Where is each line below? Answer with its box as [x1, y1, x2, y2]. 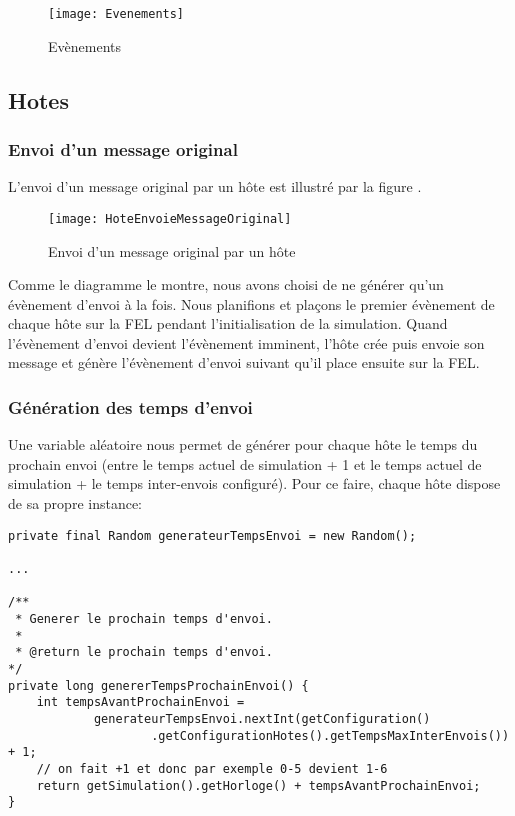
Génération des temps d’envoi [8, 394, 253, 419]
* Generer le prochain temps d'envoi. [15, 611, 273, 626]
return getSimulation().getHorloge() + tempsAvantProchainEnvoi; [36, 778, 481, 793]
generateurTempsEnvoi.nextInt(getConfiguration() [93, 711, 431, 726]
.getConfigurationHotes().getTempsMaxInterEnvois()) [151, 728, 510, 743]
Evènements [48, 35, 121, 56]
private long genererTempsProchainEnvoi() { [8, 678, 309, 693]
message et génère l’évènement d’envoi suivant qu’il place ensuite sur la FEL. [8, 352, 480, 373]
